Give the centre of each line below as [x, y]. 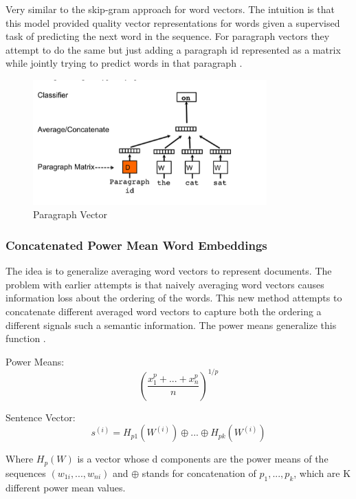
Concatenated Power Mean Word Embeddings [136, 245]
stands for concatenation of [199, 473]
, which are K [322, 473]
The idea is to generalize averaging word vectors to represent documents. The [169, 271]
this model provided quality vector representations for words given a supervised [173, 22]
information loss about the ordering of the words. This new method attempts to [174, 298]
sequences [26, 473]
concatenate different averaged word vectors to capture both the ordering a [164, 311]
